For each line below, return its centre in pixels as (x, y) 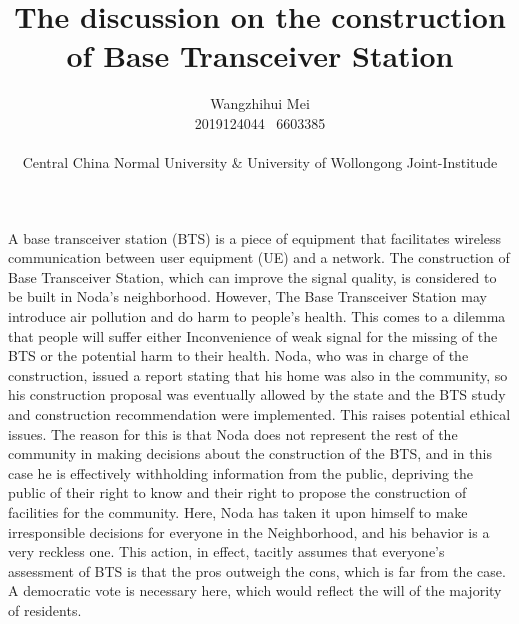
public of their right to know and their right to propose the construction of (237, 492)
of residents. (45, 609)
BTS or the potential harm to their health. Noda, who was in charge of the (238, 355)
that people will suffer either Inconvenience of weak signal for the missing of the (253, 335)
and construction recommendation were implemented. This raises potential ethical (259, 414)
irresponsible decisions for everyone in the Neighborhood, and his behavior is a (249, 531)
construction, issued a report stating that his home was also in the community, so (258, 374)
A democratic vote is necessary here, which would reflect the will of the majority (255, 590)
